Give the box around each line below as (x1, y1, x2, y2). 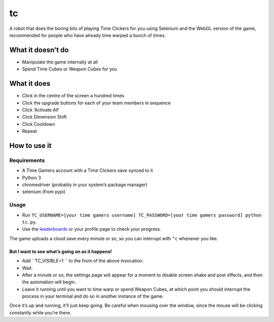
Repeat (22, 128, 38, 134)
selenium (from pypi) (22, 189, 66, 195)
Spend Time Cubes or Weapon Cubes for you (22, 66, 118, 72)
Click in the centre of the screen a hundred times (22, 93, 124, 99)
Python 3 (22, 174, 42, 181)
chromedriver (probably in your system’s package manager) (22, 182, 148, 188)
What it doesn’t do (9, 46, 69, 54)
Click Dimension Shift (22, 114, 67, 120)
